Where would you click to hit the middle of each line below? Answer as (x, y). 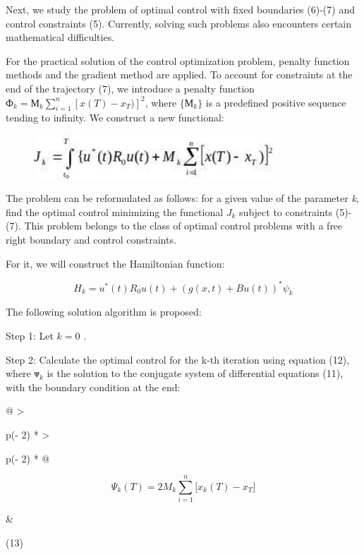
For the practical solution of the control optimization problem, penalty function (178, 60)
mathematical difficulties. (60, 37)
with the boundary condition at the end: (93, 387)
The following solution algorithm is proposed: (104, 312)
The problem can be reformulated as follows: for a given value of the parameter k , (182, 198)
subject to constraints (286, 211)
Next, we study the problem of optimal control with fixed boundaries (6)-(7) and (180, 9)
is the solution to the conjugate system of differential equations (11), (195, 373)
